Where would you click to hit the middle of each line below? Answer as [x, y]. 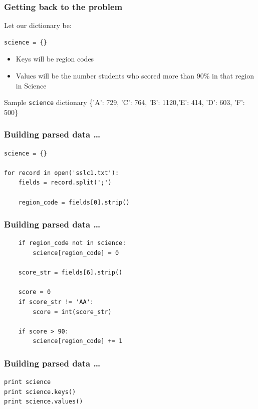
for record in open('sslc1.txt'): [62, 173]
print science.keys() [40, 392]
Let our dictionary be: [38, 25]
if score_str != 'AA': [56, 302]
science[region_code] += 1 [78, 341]
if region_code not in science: [72, 243]
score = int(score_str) [72, 312]
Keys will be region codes [55, 59]
